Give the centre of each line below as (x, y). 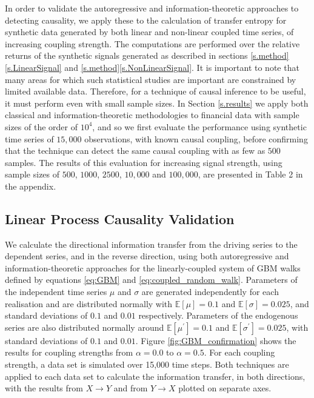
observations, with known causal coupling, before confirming (196, 138)
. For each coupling (239, 352)
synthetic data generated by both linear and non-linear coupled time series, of (149, 32)
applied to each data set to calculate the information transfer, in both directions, (155, 376)
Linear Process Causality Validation (120, 218)
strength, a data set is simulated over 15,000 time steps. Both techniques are (147, 364)
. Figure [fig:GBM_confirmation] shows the (216, 340)
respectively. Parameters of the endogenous (218, 315)
